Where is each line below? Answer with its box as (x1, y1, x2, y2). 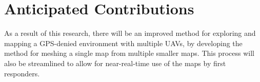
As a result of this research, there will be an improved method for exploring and (4, 28, 256, 38)
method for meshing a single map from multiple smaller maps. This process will (4, 48, 254, 58)
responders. (4, 68, 40, 78)
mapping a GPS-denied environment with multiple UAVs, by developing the (4, 37, 243, 48)
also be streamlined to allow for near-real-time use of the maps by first (4, 57, 226, 68)
